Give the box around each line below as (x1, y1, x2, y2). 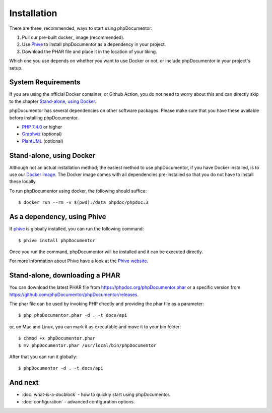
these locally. (9, 179, 37, 185)
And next (9, 378, 39, 387)
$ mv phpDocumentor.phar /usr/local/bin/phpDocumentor (18, 342, 157, 348)
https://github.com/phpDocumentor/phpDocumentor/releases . (9, 291, 139, 298)
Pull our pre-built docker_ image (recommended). (22, 34, 124, 40)
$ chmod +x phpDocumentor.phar (18, 335, 96, 341)
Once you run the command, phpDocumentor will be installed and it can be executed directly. (9, 249, 203, 255)
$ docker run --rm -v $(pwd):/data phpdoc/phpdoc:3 (18, 200, 149, 205)
